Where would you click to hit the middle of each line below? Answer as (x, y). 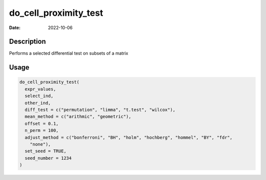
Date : (15, 28)
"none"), (40, 144)
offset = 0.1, (42, 124)
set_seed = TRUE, (46, 151)
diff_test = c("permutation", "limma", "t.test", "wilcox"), (100, 110)
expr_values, (40, 89)
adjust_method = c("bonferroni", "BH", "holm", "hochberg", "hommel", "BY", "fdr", (129, 137)
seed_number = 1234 (48, 158)
